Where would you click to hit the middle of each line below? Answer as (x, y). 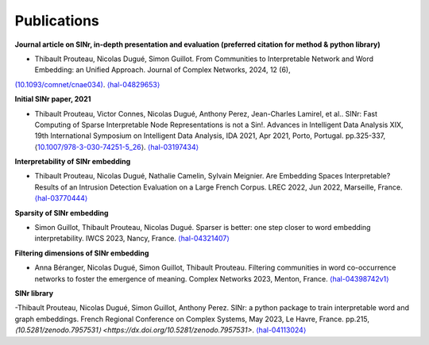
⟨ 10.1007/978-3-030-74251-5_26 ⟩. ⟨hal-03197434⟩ (116, 147)
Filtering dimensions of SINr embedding (82, 253)
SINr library (34, 293)
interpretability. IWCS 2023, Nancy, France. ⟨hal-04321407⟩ (132, 239)
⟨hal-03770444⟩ (61, 198)
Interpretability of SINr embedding (73, 162)
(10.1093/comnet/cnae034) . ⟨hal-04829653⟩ (87, 84)
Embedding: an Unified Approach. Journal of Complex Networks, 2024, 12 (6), (163, 70)
